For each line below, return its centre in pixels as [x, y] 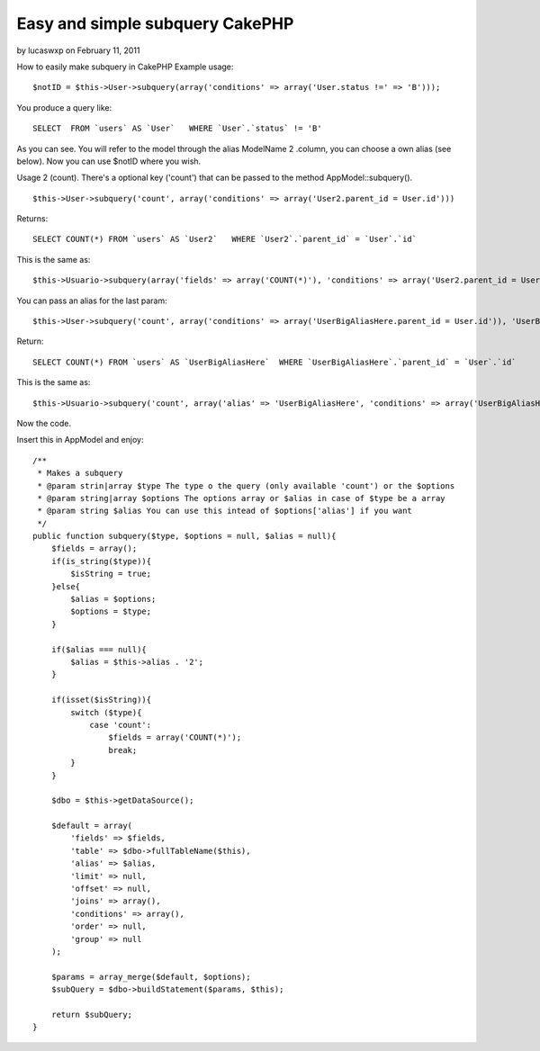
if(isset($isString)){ [101, 700]
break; [123, 750]
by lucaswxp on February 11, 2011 [78, 50]
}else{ [66, 586]
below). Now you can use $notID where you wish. [109, 161]
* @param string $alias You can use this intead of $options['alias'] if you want [225, 511]
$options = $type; [111, 611]
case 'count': [121, 725]
